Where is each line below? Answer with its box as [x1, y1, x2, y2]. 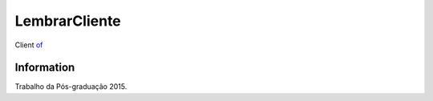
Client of [14, 40, 43, 50]
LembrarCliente [14, 12, 122, 30]
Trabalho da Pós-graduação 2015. [14, 82, 127, 91]
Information [14, 61, 75, 75]
